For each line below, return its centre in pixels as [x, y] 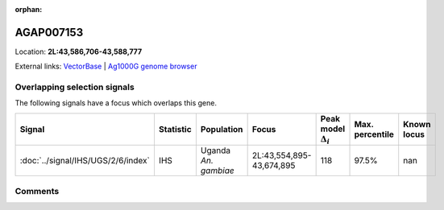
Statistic [175, 130]
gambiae [217, 171]
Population [222, 130]
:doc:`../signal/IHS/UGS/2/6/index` [85, 161]
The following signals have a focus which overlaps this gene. [116, 103]
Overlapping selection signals [75, 87]
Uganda [216, 150]
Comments [37, 191]
